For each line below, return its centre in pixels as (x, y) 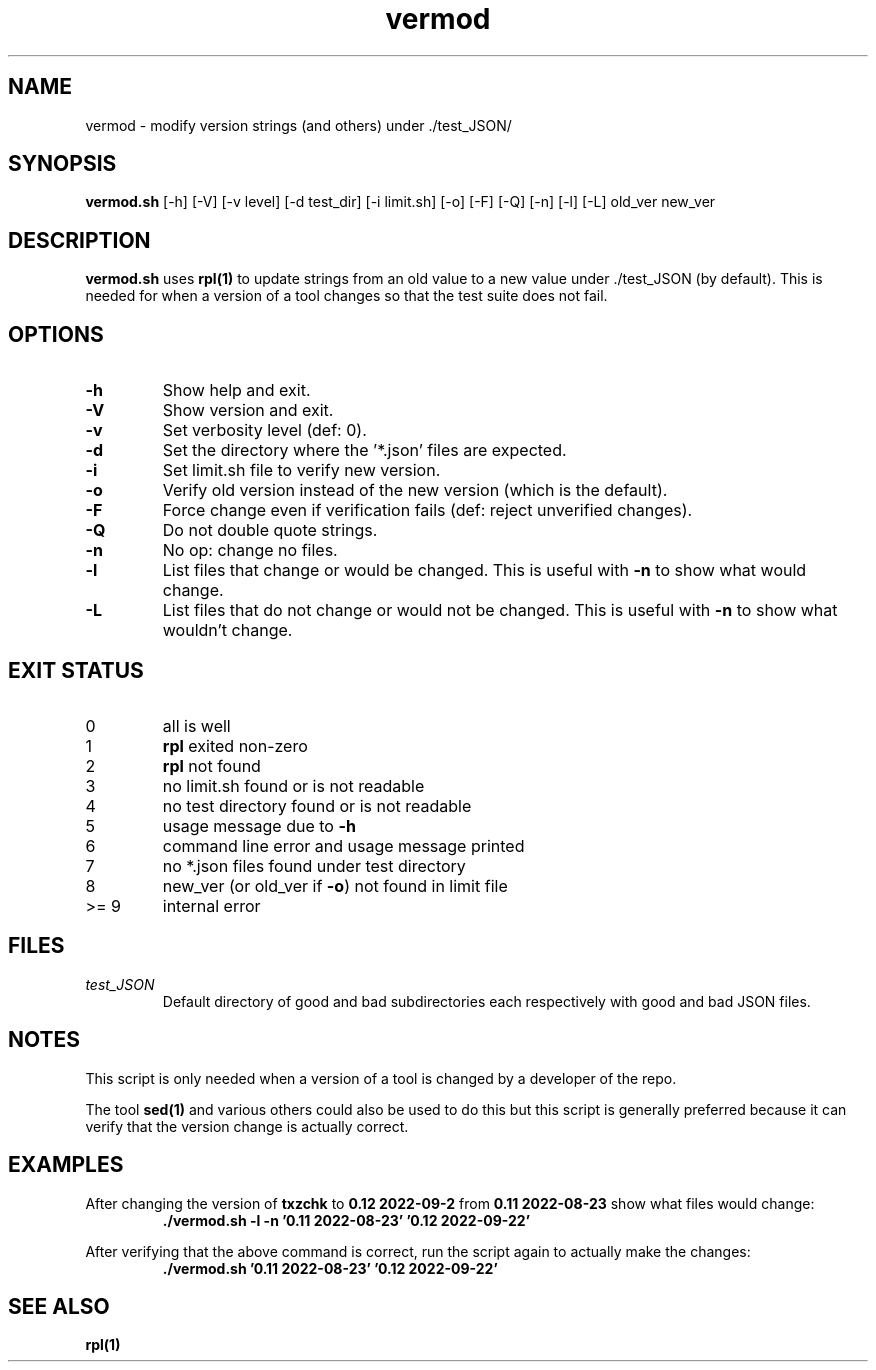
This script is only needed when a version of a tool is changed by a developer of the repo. (381, 1078)
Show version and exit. (248, 410)
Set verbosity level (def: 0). (264, 430)
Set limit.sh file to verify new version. (301, 470)
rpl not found (211, 765)
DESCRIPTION (79, 240)
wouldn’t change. (227, 630)
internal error (211, 905)
